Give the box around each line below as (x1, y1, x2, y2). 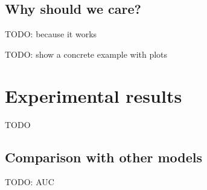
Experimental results (5, 83, 182, 108)
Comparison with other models (5, 147, 203, 166)
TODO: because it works (5, 28, 97, 40)
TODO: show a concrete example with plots (5, 47, 168, 60)
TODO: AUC (5, 176, 54, 188)
